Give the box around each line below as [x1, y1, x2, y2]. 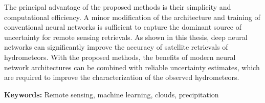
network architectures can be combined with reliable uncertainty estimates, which [4, 61, 260, 72]
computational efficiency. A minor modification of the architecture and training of [4, 11, 260, 22]
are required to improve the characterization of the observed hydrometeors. [4, 72, 239, 83]
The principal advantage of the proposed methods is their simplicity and [4, 2, 231, 12]
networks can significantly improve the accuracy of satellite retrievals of [4, 42, 228, 52]
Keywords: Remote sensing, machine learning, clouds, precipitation [4, 89, 219, 99]
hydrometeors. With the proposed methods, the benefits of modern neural [4, 51, 236, 62]
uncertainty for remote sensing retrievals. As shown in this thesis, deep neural [4, 31, 248, 42]
